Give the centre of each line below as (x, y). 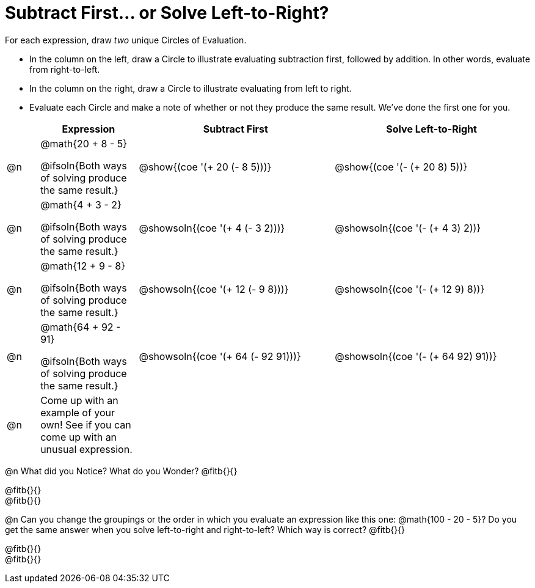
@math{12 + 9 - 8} (83, 266)
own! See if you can (86, 424)
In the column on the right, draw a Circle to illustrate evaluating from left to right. (191, 88)
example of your (78, 412)
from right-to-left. (65, 69)
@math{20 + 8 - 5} (84, 143)
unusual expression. (86, 449)
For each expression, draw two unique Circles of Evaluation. (126, 40)
